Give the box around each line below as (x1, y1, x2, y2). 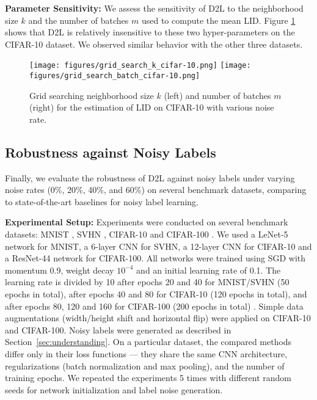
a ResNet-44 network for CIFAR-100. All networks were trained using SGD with (5, 252, 306, 264)
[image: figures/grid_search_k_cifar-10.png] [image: (29, 61, 251, 70)
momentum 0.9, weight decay (5, 263, 114, 276)
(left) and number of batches (164, 89, 271, 101)
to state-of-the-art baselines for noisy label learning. (5, 195, 199, 208)
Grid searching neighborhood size (29, 89, 154, 101)
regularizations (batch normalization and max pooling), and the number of (5, 359, 285, 372)
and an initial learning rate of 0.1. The (136, 263, 281, 276)
